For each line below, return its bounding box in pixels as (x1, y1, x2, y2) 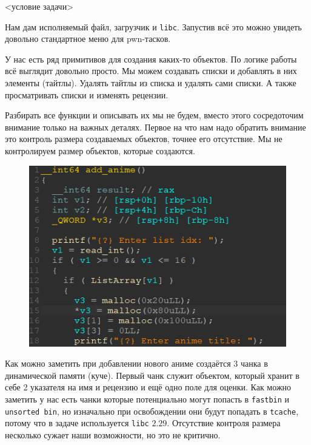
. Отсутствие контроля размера (167, 416, 281, 429)
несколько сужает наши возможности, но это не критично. (5, 428, 221, 441)
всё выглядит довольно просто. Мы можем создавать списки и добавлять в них (5, 64, 297, 77)
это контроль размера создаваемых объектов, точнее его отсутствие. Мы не (5, 132, 283, 145)
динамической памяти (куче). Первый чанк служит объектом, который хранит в (5, 369, 299, 381)
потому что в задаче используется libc (5, 416, 149, 429)
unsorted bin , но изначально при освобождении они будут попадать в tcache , (5, 404, 299, 417)
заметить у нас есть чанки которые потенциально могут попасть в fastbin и (5, 392, 290, 405)
